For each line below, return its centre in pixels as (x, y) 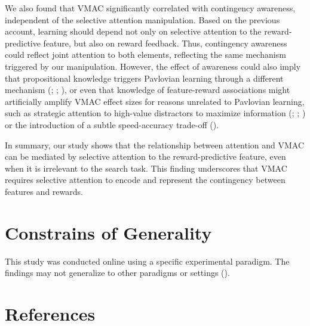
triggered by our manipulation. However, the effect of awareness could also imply (153, 66)
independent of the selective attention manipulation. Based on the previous (142, 19)
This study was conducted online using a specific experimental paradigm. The (147, 261)
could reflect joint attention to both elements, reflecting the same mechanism (145, 55)
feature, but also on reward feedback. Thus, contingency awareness (165, 43)
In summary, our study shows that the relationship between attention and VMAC (155, 145)
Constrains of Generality (108, 232)
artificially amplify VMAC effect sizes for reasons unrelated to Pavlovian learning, (155, 101)
